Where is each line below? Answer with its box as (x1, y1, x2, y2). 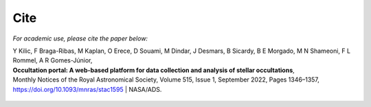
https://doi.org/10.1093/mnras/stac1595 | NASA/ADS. (12, 85, 162, 93)
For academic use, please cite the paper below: (12, 34, 148, 43)
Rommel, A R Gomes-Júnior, (12, 56, 93, 64)
